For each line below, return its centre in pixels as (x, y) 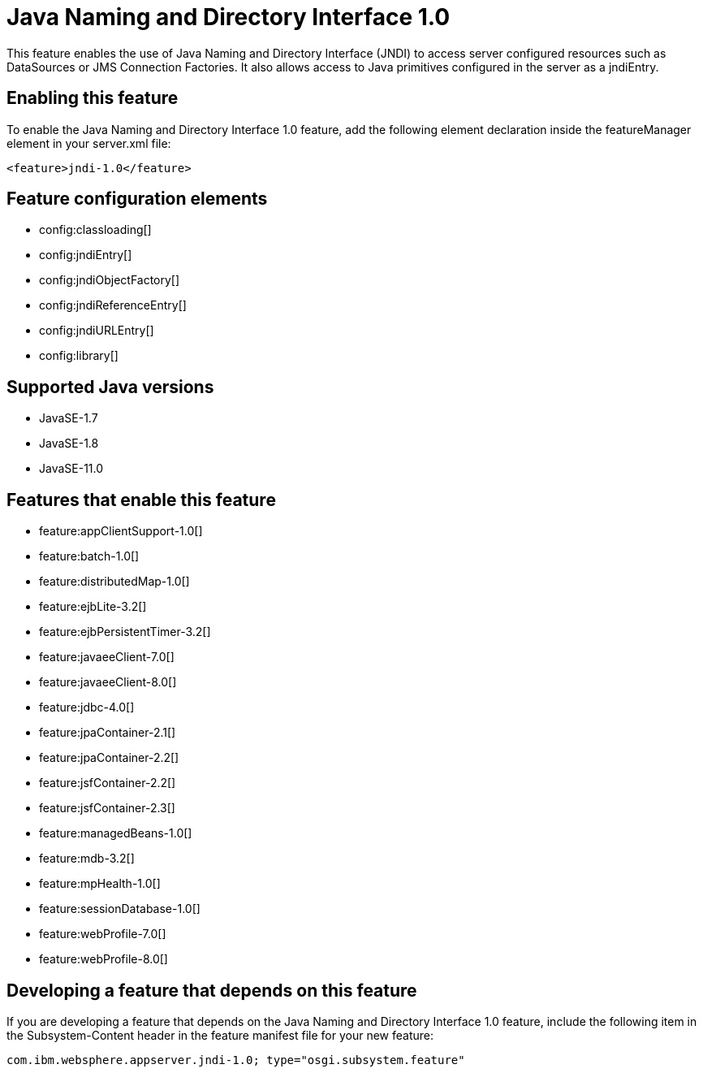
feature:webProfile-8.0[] (104, 959)
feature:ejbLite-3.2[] (93, 607)
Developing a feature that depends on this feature (212, 990)
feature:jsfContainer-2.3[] (107, 808)
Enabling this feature (93, 98)
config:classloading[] (95, 230)
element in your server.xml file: (89, 143)
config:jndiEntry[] (86, 255)
